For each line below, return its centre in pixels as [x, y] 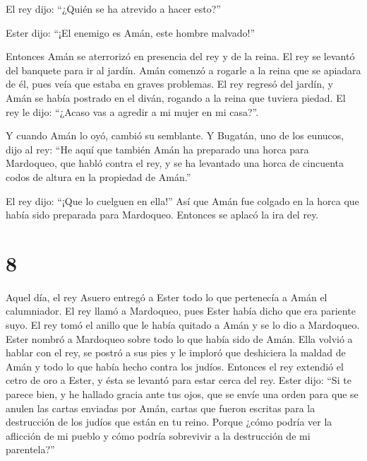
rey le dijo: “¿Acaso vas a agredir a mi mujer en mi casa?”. [132, 111]
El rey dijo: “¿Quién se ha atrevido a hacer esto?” [113, 8]
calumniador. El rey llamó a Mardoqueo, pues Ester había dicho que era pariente [181, 311]
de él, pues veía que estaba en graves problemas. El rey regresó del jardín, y [169, 84]
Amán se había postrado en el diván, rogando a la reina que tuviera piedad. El [176, 97]
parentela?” [30, 449]
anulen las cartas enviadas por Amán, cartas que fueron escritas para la [161, 408]
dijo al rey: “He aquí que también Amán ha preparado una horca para [157, 149]
